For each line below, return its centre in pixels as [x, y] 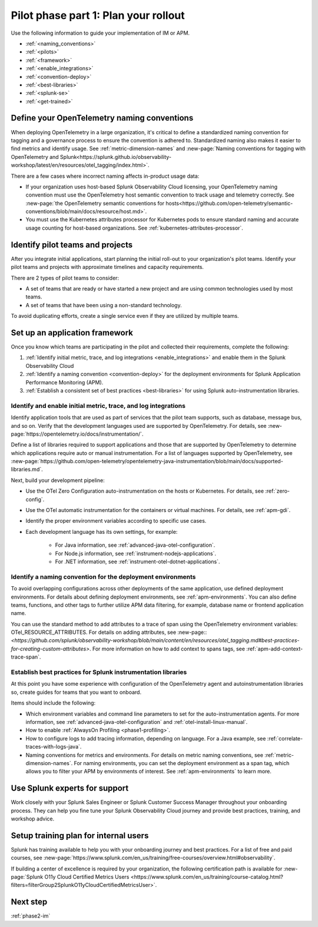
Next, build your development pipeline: [58, 480]
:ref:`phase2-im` [31, 916]
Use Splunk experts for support [70, 788]
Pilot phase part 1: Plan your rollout [98, 15]
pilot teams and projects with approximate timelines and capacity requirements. [107, 267]
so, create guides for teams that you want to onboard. [76, 692]
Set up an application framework [72, 333]
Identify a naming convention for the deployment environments [103, 577]
